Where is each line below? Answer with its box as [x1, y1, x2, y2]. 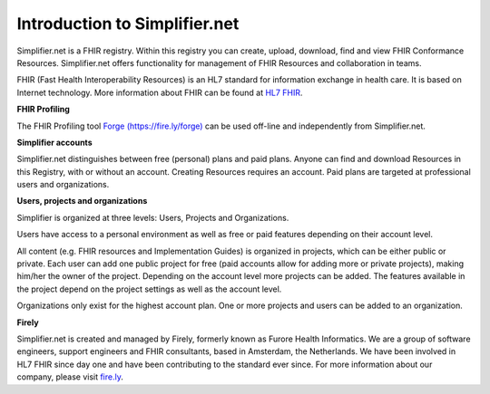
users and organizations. [16, 179, 110, 190]
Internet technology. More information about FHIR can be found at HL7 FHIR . [16, 87, 303, 98]
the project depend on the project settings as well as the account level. [16, 283, 282, 294]
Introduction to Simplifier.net [16, 14, 240, 34]
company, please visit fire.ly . [16, 371, 124, 382]
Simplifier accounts [16, 137, 93, 148]
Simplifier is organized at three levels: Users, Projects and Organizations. [16, 212, 289, 223]
